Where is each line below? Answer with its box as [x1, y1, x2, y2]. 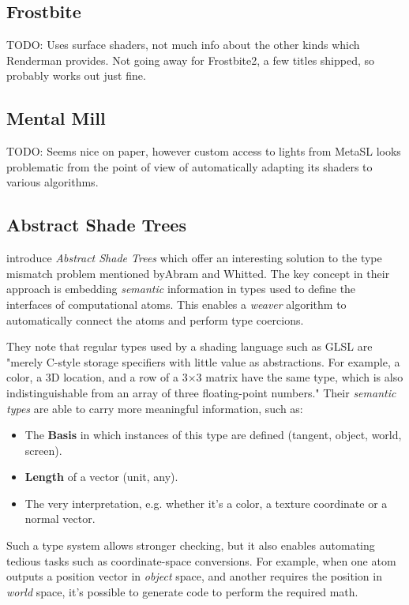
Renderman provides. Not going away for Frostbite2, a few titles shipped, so [6, 51, 375, 68]
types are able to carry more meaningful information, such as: [6, 400, 303, 416]
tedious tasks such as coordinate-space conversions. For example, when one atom [6, 552, 396, 569]
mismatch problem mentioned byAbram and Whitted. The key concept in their [6, 265, 390, 281]
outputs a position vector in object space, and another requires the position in [6, 568, 382, 584]
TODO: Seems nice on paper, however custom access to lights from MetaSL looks [6, 143, 401, 160]
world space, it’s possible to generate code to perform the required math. [6, 583, 358, 599]
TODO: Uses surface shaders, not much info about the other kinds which [6, 36, 360, 53]
